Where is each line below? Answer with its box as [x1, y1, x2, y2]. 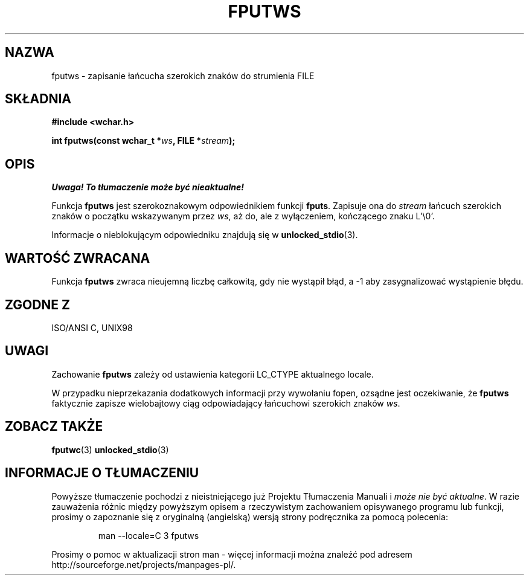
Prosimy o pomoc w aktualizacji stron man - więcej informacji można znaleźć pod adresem [51, 549, 412, 559]
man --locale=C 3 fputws [98, 530, 199, 541]
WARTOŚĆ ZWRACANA [5, 250, 150, 266]
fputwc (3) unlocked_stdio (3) [51, 444, 169, 455]
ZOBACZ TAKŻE [5, 419, 103, 434]
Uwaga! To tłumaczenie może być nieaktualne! [51, 182, 245, 193]
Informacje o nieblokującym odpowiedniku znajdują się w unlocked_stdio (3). [51, 230, 358, 240]
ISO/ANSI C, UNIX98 [51, 322, 133, 333]
